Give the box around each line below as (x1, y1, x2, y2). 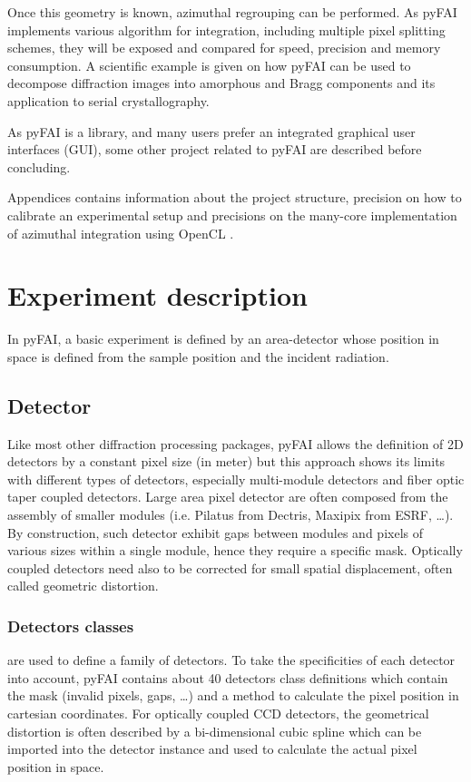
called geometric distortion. (7, 576, 159, 595)
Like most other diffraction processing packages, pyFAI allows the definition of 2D (7, 434, 464, 453)
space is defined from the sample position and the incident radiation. (7, 347, 389, 366)
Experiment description (7, 277, 308, 314)
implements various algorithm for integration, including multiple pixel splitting (7, 20, 446, 39)
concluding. (7, 157, 71, 176)
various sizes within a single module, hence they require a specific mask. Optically (7, 541, 463, 560)
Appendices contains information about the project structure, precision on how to (7, 188, 462, 207)
